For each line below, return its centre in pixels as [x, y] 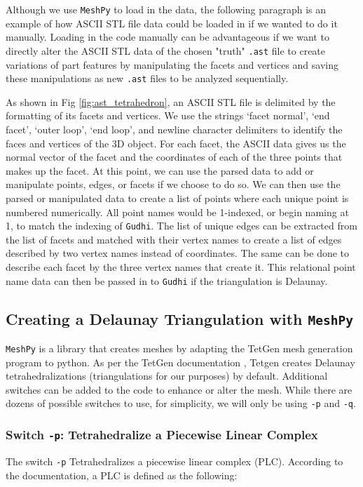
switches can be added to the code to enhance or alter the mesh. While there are [179, 389]
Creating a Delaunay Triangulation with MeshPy [179, 318]
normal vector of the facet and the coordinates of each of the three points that [174, 157]
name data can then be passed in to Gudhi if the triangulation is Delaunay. [167, 280]
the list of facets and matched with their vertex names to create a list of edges [174, 239]
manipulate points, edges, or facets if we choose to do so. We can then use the [173, 184]
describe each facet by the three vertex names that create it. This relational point [181, 266]
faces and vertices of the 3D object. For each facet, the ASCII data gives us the [176, 143]
